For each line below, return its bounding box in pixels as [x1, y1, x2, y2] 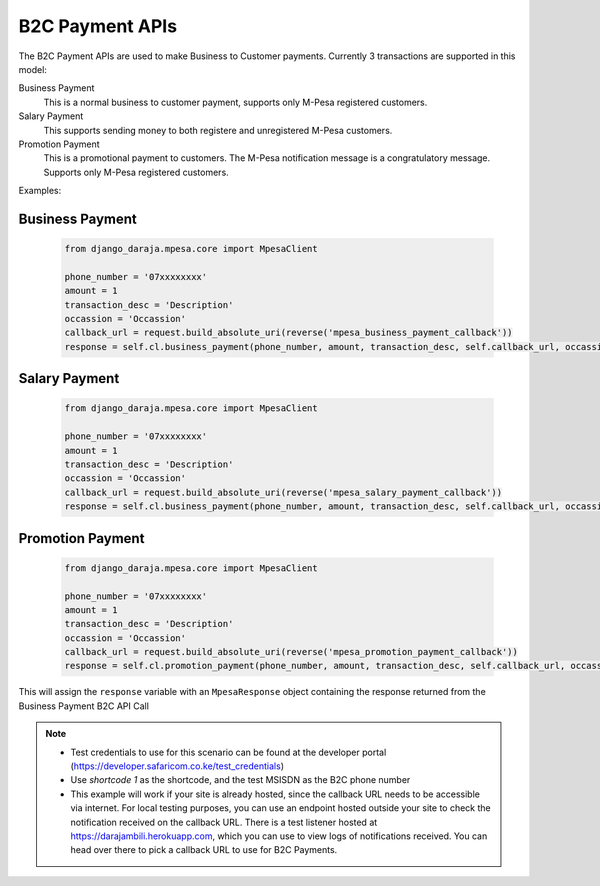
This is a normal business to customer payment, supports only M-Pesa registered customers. [43, 96, 428, 108]
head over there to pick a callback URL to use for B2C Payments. [70, 844, 338, 856]
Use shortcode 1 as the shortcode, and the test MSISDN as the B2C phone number [70, 774, 411, 786]
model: [18, 63, 47, 75]
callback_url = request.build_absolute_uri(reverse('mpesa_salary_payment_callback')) [64, 486, 503, 498]
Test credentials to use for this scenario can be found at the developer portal [70, 746, 387, 758]
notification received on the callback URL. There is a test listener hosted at [70, 816, 378, 828]
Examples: [18, 185, 62, 197]
